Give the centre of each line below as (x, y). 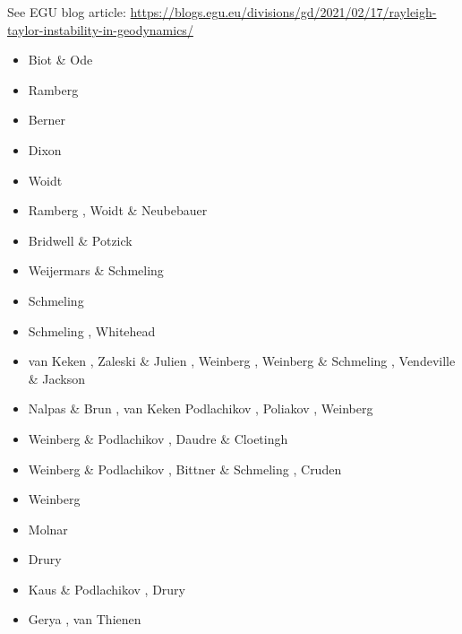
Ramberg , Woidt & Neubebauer (118, 210)
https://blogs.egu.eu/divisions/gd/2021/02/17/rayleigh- (283, 12)
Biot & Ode (60, 60)
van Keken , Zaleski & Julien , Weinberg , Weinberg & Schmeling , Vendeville (242, 361)
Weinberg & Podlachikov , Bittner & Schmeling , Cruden (185, 469)
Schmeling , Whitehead (92, 330)
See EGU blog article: (67, 12)
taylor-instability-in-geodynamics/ (100, 29)
